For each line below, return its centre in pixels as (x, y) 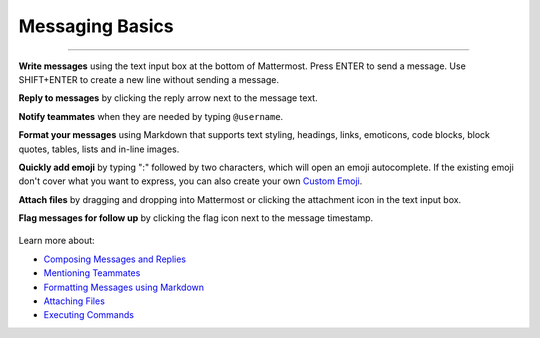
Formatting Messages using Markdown (124, 287)
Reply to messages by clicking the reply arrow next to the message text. (168, 98)
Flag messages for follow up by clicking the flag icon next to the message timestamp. (196, 218)
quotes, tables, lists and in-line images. (99, 149)
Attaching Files (74, 301)
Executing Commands (89, 315)
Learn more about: (56, 241)
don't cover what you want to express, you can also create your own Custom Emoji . (190, 181)
